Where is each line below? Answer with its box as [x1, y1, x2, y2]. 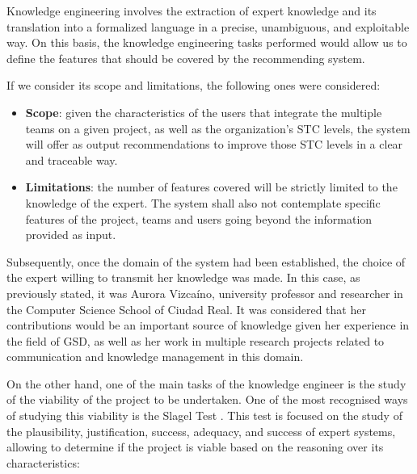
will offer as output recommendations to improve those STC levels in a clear [25, 136, 403, 153]
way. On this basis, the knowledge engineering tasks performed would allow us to [6, 34, 407, 51]
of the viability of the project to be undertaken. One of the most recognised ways [6, 391, 408, 408]
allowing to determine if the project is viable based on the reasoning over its [6, 438, 384, 455]
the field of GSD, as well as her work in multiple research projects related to [6, 332, 385, 349]
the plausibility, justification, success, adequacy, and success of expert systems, [6, 422, 396, 439]
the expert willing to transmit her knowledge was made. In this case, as [6, 269, 360, 286]
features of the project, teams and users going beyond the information [25, 210, 373, 227]
